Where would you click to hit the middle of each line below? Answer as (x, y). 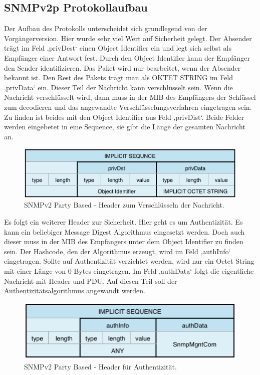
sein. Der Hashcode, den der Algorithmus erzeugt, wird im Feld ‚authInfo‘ (117, 251)
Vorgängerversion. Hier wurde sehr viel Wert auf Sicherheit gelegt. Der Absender (128, 38)
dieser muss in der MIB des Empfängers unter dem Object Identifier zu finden (124, 241)
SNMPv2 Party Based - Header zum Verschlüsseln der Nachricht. (124, 205)
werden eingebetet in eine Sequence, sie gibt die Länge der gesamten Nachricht (125, 127)
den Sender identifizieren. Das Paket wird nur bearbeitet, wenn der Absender (122, 67)
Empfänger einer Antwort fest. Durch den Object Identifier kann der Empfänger (127, 57)
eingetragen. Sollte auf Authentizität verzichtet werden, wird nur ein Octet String (129, 261)
